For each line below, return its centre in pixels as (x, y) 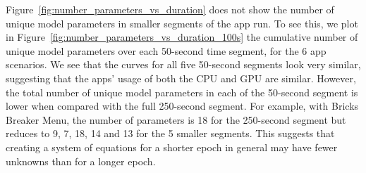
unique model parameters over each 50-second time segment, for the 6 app (166, 50)
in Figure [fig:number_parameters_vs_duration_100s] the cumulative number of (182, 37)
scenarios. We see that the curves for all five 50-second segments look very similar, (183, 64)
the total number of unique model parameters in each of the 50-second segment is (182, 92)
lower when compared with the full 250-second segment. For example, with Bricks (182, 106)
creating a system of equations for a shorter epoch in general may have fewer (172, 147)
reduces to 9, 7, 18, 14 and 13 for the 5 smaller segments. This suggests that (170, 133)
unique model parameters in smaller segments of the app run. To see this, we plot (182, 23)
